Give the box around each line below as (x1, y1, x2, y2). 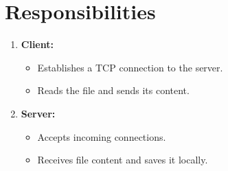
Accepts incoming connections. (37, 129, 166, 144)
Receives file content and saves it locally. (37, 152, 208, 167)
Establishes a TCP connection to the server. (37, 60, 223, 74)
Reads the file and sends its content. (37, 83, 190, 98)
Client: (21, 37, 54, 52)
